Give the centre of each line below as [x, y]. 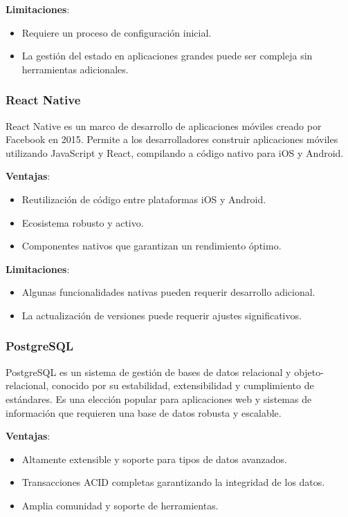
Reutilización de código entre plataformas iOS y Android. [144, 199]
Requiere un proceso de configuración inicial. [117, 32]
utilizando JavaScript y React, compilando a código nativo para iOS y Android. [175, 152]
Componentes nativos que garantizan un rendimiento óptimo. [152, 246]
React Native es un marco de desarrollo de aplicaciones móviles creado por [164, 125]
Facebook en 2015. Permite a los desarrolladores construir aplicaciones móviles [172, 139]
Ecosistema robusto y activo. [83, 222]
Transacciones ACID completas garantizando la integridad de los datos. [173, 482]
